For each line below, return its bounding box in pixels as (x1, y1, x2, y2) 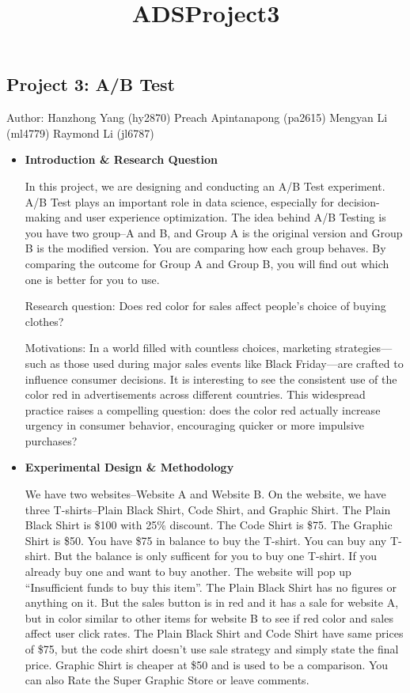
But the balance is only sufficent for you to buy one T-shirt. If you (54, 547, 378, 564)
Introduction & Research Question (25, 151, 218, 168)
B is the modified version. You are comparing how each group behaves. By (25, 240, 386, 256)
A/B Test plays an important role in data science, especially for (25, 193, 335, 210)
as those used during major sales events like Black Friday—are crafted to (50, 354, 404, 371)
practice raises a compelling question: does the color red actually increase (25, 401, 381, 418)
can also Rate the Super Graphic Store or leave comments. (25, 672, 309, 688)
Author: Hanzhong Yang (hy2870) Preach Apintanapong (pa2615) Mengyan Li (6, 109, 388, 126)
